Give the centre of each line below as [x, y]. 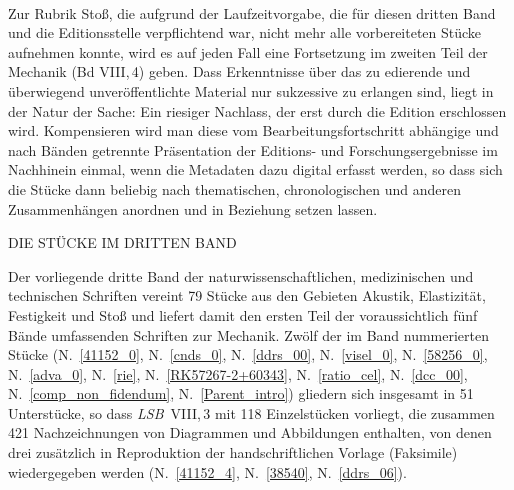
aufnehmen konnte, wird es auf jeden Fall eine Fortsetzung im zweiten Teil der [248, 51]
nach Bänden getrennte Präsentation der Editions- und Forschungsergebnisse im [253, 149]
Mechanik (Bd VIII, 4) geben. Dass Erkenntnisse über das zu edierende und [239, 71]
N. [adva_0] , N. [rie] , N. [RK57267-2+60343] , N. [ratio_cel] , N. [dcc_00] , [238, 373]
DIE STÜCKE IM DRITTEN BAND [122, 242]
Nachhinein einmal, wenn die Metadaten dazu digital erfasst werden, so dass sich [255, 169]
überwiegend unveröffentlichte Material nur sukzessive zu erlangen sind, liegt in [251, 90]
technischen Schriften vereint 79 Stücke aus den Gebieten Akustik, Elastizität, [247, 295]
